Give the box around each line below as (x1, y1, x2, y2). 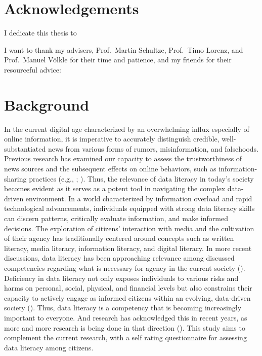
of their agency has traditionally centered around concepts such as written (4, 233, 234, 243)
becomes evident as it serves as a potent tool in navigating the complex (4, 183, 226, 194)
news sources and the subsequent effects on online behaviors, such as (4, 163, 216, 173)
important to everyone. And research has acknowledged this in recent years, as (4, 312, 247, 323)
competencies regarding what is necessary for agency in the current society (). (4, 262, 245, 273)
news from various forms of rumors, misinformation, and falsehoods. (48, 143, 259, 154)
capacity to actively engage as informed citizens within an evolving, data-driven (4, 292, 251, 303)
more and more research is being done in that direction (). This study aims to (4, 322, 245, 333)
